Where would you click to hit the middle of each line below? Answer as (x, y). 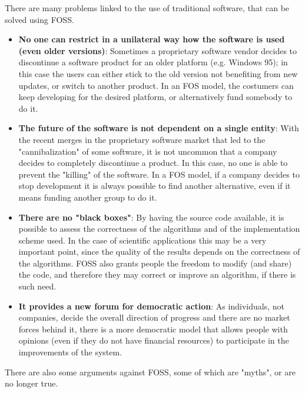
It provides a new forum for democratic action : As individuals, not (151, 306)
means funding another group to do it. (88, 197)
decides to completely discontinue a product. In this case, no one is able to (153, 163)
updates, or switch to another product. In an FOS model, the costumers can (156, 85)
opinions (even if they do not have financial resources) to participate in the (154, 340)
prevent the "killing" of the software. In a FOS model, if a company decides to (159, 174)
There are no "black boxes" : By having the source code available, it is (151, 217)
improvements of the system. (70, 352)
